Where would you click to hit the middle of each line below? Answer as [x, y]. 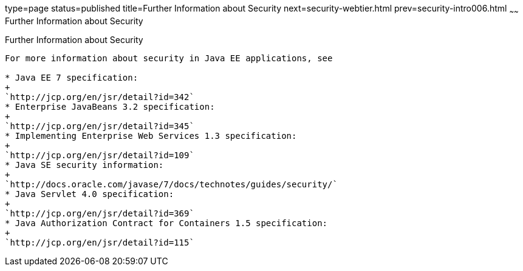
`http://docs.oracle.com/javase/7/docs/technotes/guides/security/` [171, 184]
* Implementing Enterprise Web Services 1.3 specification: [151, 135]
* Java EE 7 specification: [72, 77]
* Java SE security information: [84, 165]
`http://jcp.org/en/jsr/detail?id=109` [100, 155]
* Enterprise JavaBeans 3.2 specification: [110, 106]
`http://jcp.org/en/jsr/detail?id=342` [100, 97]
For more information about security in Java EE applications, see [169, 58]
